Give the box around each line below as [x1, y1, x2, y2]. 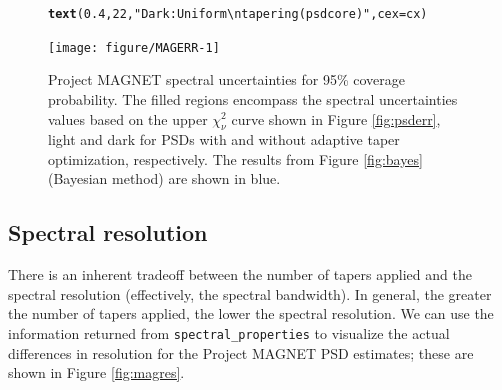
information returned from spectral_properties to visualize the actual [8, 323, 450, 344]
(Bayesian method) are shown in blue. [48, 168, 281, 189]
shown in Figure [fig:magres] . [8, 362, 185, 383]
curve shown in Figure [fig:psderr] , [231, 108, 441, 129]
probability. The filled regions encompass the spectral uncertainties [48, 88, 458, 109]
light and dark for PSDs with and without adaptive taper [48, 129, 400, 150]
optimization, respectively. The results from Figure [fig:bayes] [48, 148, 423, 169]
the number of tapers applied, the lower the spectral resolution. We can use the [8, 303, 494, 324]
